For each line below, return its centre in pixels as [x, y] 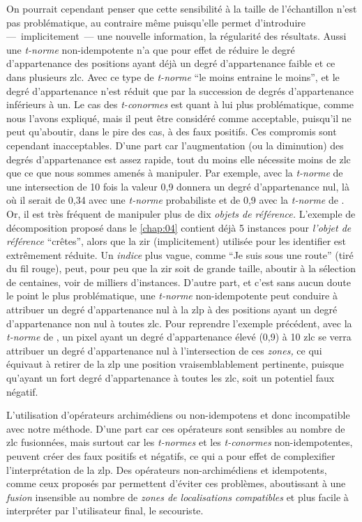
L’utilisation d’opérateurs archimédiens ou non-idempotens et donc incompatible [178, 415]
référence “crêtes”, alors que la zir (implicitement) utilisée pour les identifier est [176, 241]
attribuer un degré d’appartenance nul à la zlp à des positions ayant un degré [172, 310]
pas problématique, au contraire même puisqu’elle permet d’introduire [156, 22]
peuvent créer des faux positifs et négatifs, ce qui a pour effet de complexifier [171, 456]
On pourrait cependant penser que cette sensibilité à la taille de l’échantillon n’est [182, 8]
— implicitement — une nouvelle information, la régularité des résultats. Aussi [176, 36]
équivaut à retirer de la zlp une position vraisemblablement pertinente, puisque [175, 364]
